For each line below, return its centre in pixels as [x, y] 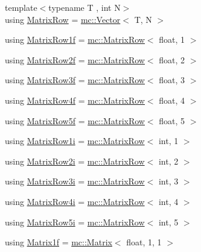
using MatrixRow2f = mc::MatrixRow [75, 59]
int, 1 [168, 141]
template [21, 7]
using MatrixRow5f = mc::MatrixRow [75, 120]
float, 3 [172, 80]
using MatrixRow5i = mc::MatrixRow [75, 222]
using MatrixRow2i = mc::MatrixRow [75, 161]
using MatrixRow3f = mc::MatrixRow [75, 80]
